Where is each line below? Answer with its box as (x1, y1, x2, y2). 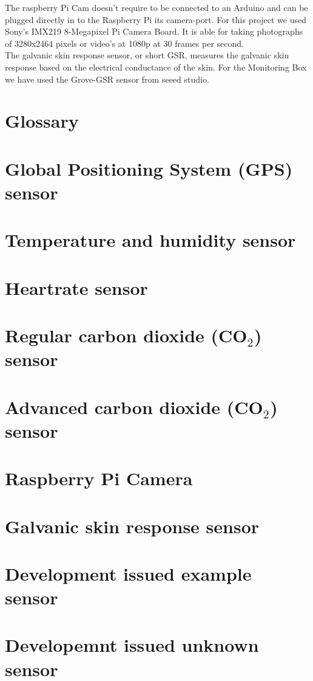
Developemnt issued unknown (5, 632, 259, 657)
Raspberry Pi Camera (5, 466, 193, 491)
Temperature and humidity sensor (5, 227, 296, 252)
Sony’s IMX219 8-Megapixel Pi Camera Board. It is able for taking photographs (5, 25, 303, 38)
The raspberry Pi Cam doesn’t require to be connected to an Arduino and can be (5, 1, 308, 13)
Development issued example (5, 561, 252, 586)
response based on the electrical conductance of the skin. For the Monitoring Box (5, 60, 307, 73)
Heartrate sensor (5, 275, 148, 300)
